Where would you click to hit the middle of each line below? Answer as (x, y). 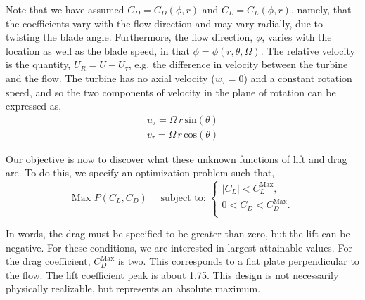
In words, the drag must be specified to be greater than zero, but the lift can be (178, 234)
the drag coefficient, (48, 261)
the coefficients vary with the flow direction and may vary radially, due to (164, 23)
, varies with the (297, 37)
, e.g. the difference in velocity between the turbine (238, 64)
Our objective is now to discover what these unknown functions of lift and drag (177, 158)
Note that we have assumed (65, 9)
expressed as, (34, 106)
